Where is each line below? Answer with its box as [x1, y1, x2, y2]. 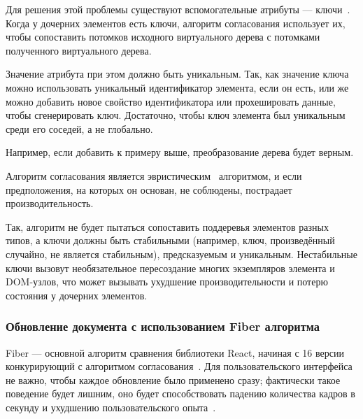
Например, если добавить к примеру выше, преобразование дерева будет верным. [6, 145, 354, 159]
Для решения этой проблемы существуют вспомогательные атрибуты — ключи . [6, 2, 350, 16]
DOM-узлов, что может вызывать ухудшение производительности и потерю [6, 274, 328, 289]
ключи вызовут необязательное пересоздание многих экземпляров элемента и [6, 260, 335, 275]
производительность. [6, 196, 94, 211]
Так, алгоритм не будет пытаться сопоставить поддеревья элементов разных [6, 219, 329, 234]
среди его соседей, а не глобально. [6, 121, 153, 136]
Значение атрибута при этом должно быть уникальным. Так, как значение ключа [6, 66, 349, 81]
